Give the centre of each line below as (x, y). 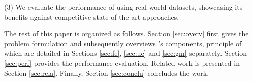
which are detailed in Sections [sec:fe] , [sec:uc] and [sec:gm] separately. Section (126, 53)
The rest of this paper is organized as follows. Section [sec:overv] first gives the (126, 33)
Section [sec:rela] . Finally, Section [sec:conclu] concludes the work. (107, 73)
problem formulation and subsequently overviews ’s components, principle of (123, 43)
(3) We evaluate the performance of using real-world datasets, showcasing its (123, 7)
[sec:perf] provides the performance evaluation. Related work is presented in (122, 63)
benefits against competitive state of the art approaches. (92, 16)
